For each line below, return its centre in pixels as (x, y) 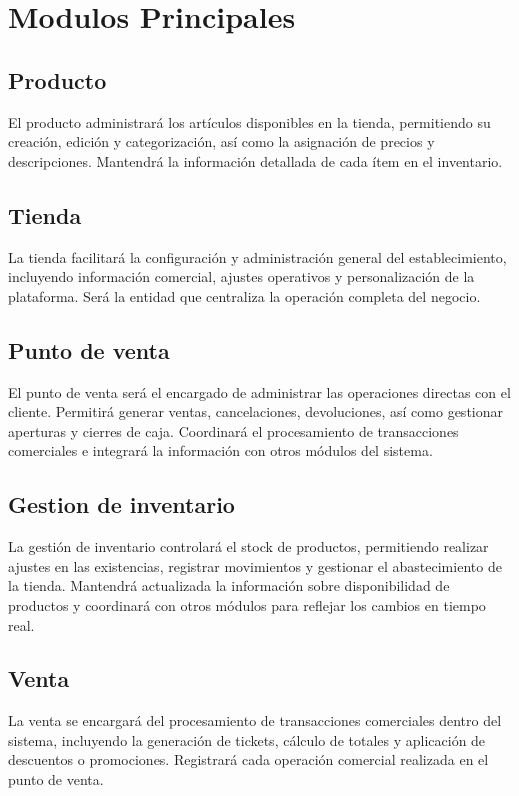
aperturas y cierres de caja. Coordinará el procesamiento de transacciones (233, 430)
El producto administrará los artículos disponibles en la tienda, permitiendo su (249, 121)
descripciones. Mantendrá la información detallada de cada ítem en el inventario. (255, 160)
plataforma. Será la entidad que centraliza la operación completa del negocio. (244, 295)
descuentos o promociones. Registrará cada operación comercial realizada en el (248, 759)
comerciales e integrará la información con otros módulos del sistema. (220, 450)
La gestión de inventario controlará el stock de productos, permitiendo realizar (248, 546)
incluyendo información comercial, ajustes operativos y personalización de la (241, 276)
